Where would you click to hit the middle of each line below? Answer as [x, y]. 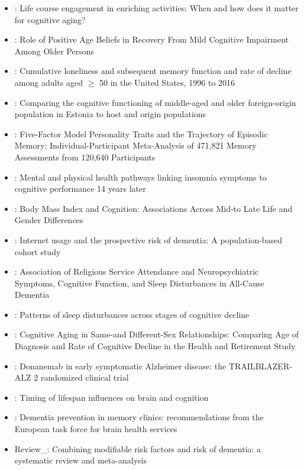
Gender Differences [49, 220]
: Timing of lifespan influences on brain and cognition [111, 397]
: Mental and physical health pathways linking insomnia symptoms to [140, 177]
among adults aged [48, 82]
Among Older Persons [54, 51]
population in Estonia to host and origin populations [110, 114]
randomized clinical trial [85, 377]
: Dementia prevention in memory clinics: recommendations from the [139, 417]
